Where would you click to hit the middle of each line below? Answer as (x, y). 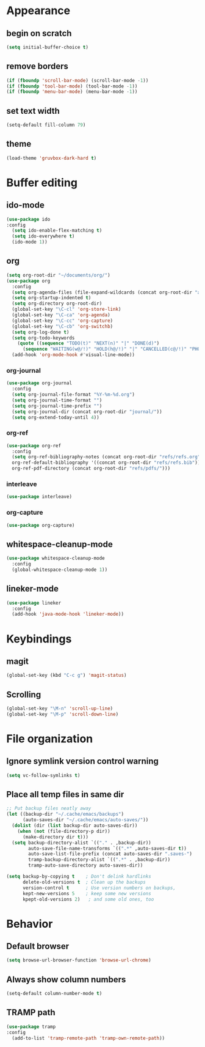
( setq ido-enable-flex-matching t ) (57, 231)
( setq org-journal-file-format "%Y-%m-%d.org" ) (74, 395)
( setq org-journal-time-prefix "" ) (57, 406)
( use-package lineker (34, 603)
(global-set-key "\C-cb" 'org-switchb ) (63, 326)
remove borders (38, 66)
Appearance (38, 11)
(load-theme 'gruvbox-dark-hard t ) (52, 158)
